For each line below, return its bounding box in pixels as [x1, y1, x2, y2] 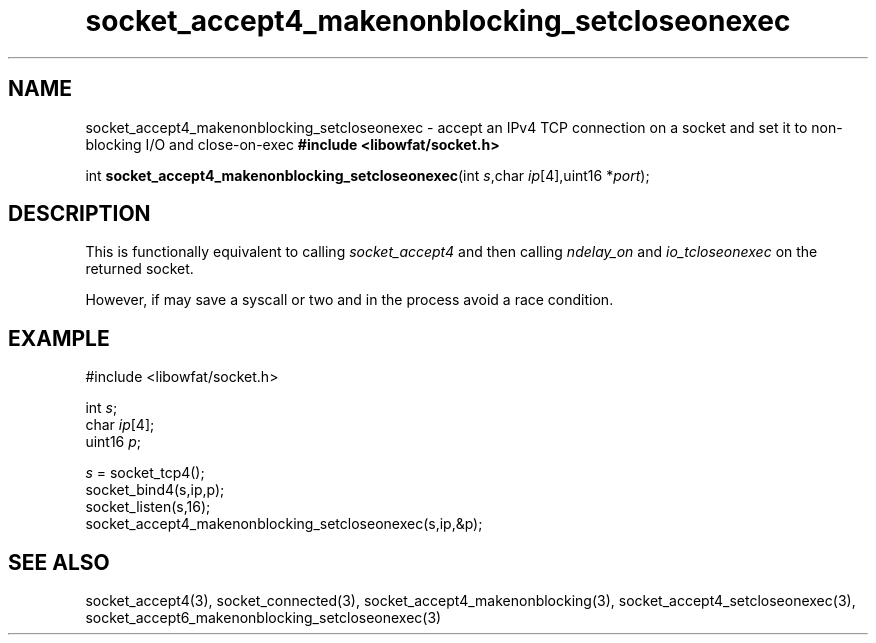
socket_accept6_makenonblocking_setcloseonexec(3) [85, 609, 442, 627]
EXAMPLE [8, 325, 110, 351]
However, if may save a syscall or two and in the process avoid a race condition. [85, 291, 614, 309]
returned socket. [85, 260, 194, 278]
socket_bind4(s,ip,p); [85, 481, 225, 499]
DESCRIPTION [8, 201, 151, 227]
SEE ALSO [8, 549, 110, 575]
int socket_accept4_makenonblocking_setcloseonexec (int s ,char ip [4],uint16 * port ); [85, 166, 650, 184]
